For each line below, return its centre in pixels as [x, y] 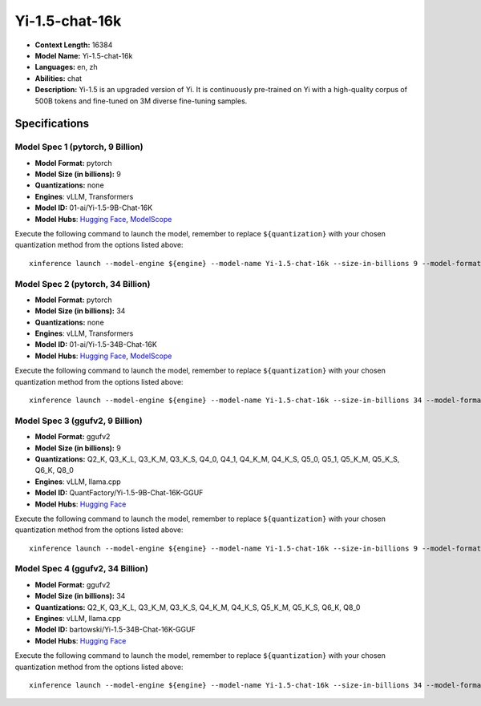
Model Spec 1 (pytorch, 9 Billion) [79, 147]
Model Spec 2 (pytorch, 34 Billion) [83, 284]
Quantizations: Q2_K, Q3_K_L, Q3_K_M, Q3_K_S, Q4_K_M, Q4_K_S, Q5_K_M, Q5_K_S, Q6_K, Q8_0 [198, 607]
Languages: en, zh [66, 67]
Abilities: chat [59, 78]
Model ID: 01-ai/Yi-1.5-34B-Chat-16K [96, 345]
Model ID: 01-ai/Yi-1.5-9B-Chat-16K [94, 208]
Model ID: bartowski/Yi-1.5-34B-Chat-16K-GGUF [115, 630]
